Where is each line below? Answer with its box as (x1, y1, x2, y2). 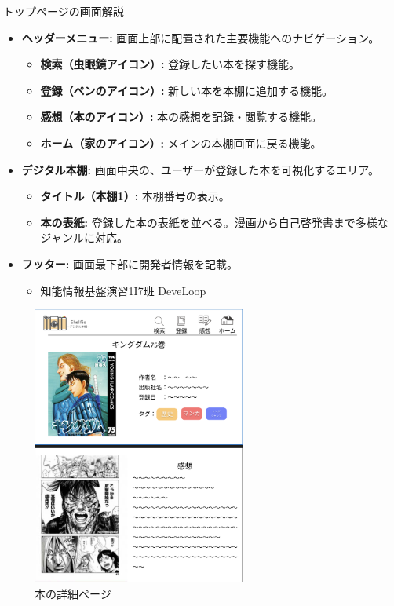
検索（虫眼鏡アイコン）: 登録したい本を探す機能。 (40, 56, 301, 72)
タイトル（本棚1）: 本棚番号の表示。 (40, 188, 230, 204)
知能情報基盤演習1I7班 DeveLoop (40, 282, 206, 298)
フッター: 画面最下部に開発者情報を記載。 (21, 255, 238, 272)
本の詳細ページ (35, 585, 111, 601)
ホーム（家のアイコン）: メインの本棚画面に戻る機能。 (40, 134, 322, 151)
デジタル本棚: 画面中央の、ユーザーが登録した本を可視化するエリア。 (21, 161, 379, 177)
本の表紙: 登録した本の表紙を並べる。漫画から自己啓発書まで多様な (40, 214, 389, 230)
